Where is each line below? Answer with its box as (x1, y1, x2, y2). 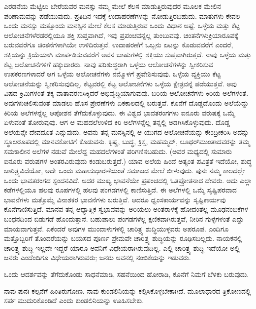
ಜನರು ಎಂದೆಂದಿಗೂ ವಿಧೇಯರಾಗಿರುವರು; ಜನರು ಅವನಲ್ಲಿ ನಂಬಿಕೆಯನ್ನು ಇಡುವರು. (4, 252, 191, 263)
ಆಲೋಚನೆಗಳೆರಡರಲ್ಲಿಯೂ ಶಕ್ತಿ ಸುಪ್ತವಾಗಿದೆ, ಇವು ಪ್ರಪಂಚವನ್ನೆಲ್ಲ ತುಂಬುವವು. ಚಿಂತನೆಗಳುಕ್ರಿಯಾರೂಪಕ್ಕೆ (4, 30, 238, 40)
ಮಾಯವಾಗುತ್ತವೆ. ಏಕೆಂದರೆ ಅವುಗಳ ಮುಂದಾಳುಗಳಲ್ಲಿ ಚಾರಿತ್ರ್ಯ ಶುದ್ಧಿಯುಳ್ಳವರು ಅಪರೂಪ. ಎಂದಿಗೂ (4, 223, 229, 233)
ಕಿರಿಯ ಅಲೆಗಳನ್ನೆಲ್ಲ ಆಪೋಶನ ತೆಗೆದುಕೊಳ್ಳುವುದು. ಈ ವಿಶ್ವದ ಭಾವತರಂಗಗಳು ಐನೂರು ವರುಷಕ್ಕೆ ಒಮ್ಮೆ (4, 107, 235, 117)
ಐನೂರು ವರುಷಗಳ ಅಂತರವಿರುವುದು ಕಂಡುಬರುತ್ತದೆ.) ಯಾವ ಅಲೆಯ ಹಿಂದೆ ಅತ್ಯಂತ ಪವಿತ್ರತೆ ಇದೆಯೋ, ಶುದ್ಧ (4, 155, 252, 166)
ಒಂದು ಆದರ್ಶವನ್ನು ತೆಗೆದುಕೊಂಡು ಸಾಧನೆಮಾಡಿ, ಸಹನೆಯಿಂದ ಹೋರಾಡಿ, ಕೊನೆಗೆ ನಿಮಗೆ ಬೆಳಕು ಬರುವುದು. (4, 269, 249, 279)
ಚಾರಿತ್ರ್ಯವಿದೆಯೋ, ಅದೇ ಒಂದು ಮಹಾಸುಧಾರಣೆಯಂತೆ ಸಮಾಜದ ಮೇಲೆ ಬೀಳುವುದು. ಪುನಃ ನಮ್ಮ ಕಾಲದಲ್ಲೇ (4, 165, 245, 176)
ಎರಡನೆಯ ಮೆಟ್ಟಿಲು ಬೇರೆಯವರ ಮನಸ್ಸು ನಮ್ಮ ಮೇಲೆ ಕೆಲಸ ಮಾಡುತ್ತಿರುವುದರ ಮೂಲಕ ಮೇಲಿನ (4, 1, 221, 11)
